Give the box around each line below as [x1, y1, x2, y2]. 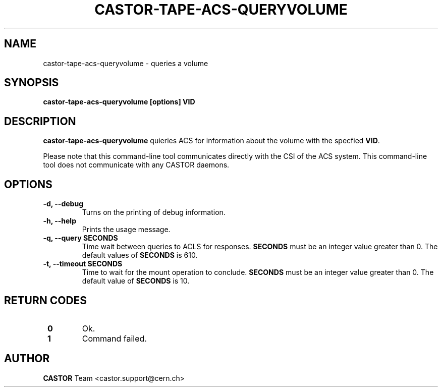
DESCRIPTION [4, 115, 76, 128]
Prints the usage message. [82, 225, 171, 234]
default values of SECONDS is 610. [82, 251, 198, 260]
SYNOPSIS [4, 76, 59, 89]
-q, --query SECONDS [43, 234, 118, 243]
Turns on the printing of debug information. [82, 208, 226, 217]
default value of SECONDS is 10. [82, 276, 190, 286]
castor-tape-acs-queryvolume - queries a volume [43, 59, 208, 68]
